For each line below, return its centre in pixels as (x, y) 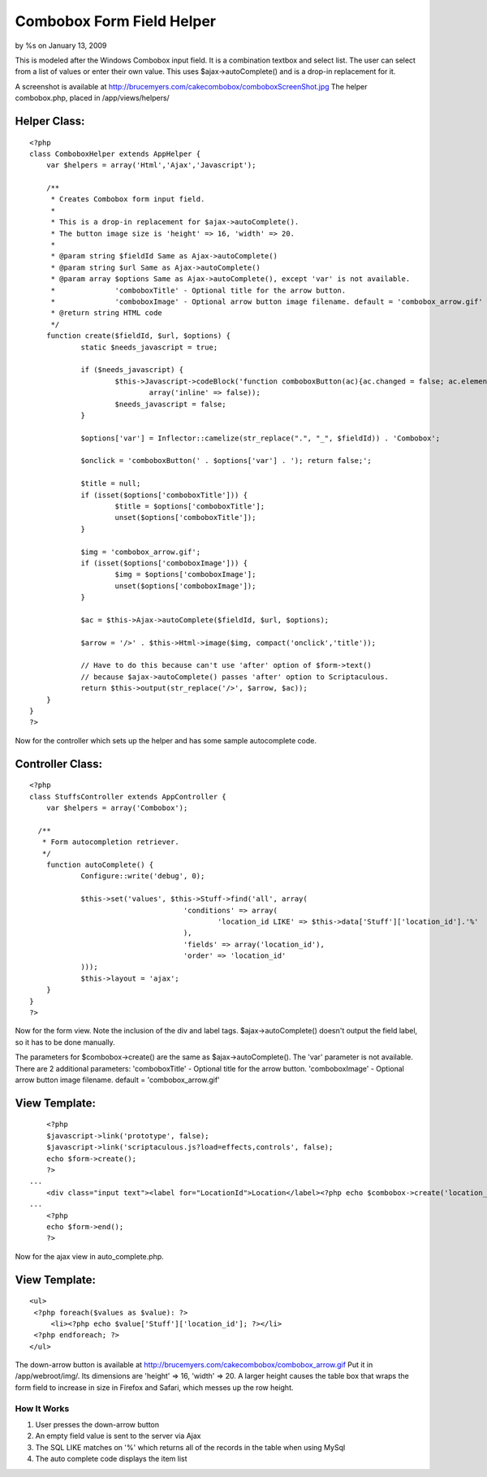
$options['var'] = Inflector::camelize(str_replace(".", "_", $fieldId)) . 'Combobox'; (261, 438)
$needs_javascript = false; (170, 404)
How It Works (42, 1408)
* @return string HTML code (106, 313)
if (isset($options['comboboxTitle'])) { (164, 495)
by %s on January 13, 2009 (61, 45)
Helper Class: (50, 121)
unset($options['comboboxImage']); (185, 586)
